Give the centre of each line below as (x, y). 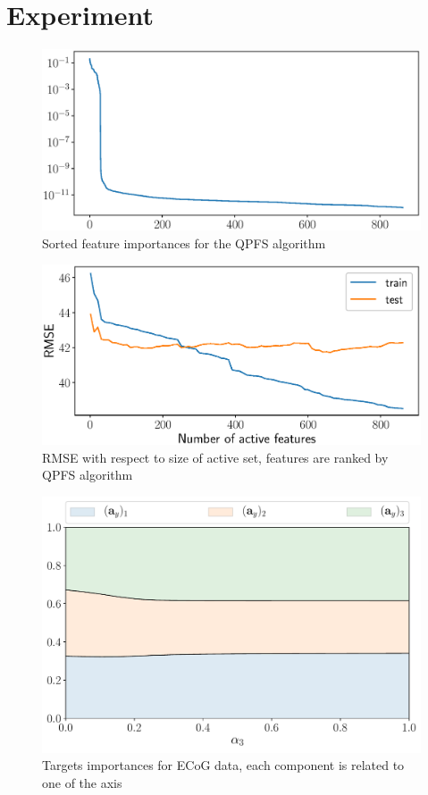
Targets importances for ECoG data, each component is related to (223, 765)
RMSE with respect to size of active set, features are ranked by (215, 457)
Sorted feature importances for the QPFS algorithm (184, 243)
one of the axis (82, 782)
